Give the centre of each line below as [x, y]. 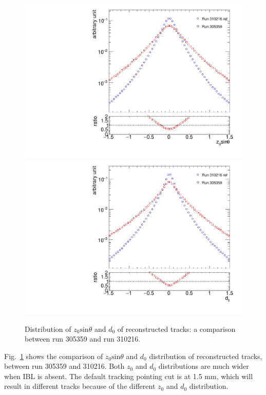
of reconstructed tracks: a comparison [176, 328]
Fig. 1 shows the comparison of [54, 356]
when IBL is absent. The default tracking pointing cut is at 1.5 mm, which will [129, 376]
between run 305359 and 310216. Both [64, 366]
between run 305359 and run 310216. [83, 339]
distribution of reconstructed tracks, [206, 356]
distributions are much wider [204, 366]
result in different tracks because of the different [80, 386]
